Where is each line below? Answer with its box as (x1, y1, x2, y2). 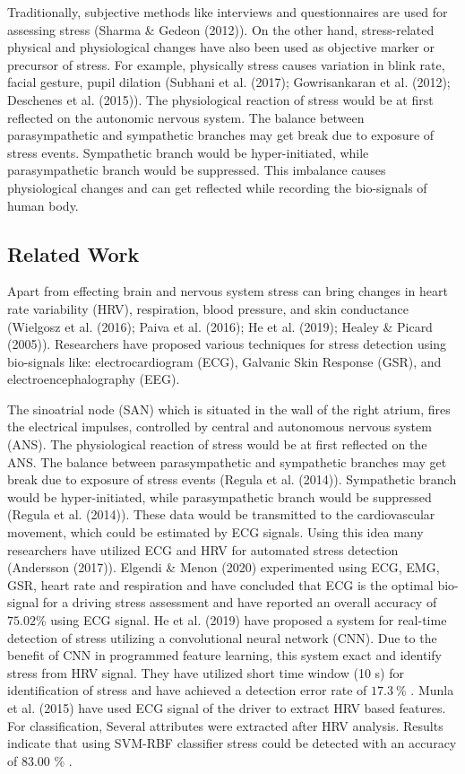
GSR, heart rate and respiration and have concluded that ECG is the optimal (7, 575, 434, 594)
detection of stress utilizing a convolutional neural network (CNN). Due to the (7, 628, 437, 647)
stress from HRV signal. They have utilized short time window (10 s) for (7, 663, 404, 682)
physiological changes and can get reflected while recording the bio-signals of (7, 178, 427, 196)
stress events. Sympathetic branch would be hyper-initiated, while (7, 143, 369, 161)
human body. (7, 196, 79, 214)
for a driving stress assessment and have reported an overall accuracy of (42, 593, 437, 612)
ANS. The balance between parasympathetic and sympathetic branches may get (7, 452, 447, 471)
